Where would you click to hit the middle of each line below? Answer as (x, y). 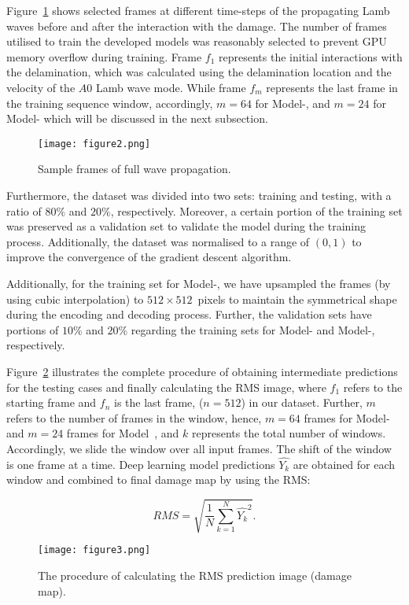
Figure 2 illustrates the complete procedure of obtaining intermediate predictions (202, 371)
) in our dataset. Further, (302, 402)
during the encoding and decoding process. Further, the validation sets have (189, 314)
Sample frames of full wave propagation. (134, 169)
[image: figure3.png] (94, 550)
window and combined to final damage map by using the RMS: (158, 480)
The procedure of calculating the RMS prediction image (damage (195, 575)
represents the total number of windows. (289, 433)
